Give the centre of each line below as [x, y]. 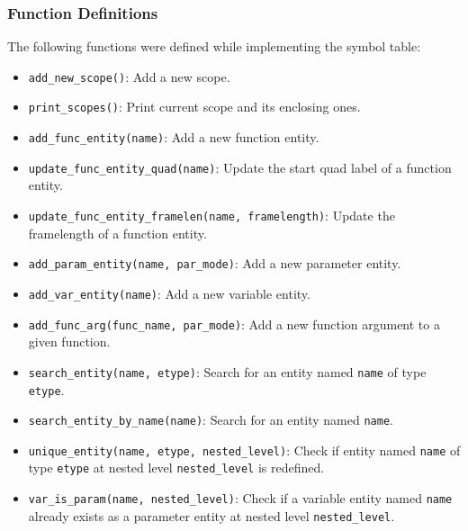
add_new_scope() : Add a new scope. [129, 76]
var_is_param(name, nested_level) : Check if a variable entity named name [240, 498]
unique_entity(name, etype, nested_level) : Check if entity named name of [244, 450]
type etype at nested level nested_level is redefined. [176, 468]
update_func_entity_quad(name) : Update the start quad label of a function [240, 167]
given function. [69, 342]
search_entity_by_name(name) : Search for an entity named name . [211, 420]
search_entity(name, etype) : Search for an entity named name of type [227, 371]
